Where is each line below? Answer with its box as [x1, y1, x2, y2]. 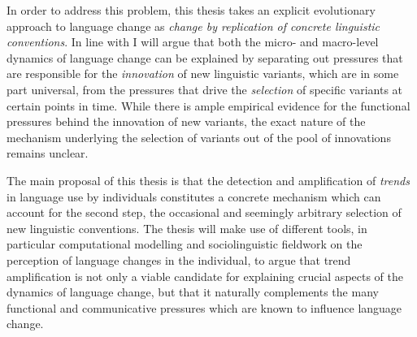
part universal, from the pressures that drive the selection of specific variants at [7, 80, 403, 97]
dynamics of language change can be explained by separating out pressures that [7, 49, 403, 66]
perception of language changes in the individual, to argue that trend [7, 251, 351, 268]
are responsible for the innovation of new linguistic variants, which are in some [7, 65, 399, 82]
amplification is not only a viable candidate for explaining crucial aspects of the [7, 267, 404, 284]
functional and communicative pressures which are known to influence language [7, 299, 402, 316]
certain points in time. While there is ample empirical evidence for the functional [7, 97, 410, 114]
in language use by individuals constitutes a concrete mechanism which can [7, 188, 381, 205]
